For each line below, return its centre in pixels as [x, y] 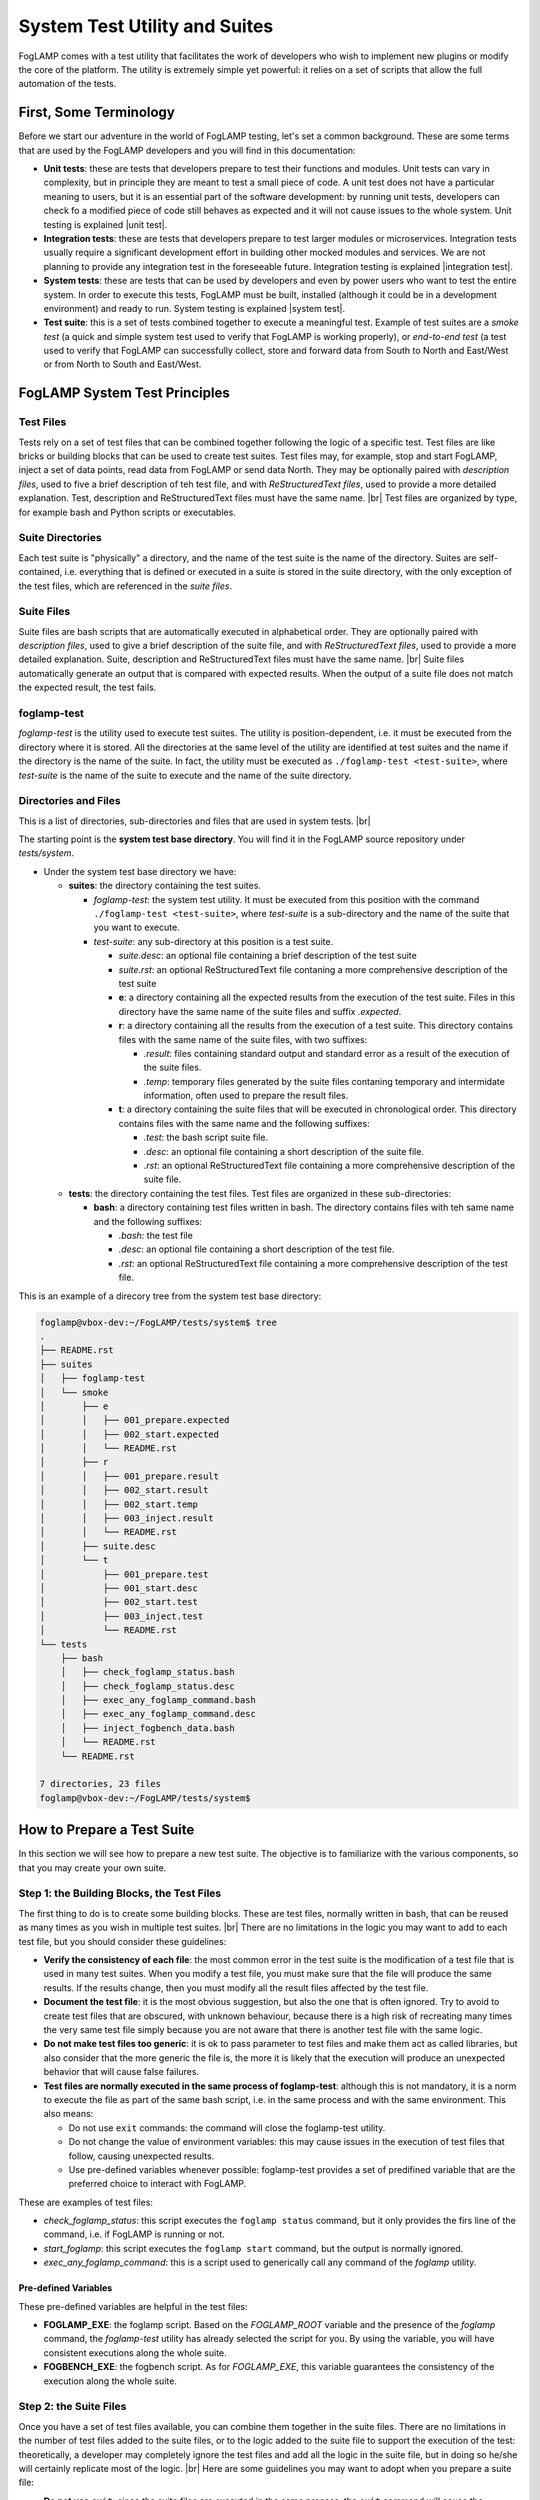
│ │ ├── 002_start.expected [129, 1434]
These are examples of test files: [86, 2202]
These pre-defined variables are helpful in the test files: [133, 2306]
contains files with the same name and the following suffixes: [244, 1123]
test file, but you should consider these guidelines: [122, 1941]
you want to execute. [136, 927]
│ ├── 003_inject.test [121, 1616]
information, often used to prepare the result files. [246, 1096]
